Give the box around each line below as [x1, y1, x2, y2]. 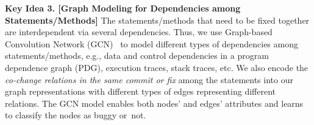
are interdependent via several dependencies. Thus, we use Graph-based [5, 25, 273, 38]
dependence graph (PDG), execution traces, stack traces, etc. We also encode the [5, 61, 309, 73]
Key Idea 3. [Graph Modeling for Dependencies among [5, 2, 241, 14]
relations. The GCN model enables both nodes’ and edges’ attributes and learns [5, 96, 304, 109]
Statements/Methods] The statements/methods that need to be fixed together [5, 13, 310, 26]
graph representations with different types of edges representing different [5, 85, 276, 98]
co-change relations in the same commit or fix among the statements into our [5, 73, 293, 86]
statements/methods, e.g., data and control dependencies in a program [5, 49, 269, 62]
